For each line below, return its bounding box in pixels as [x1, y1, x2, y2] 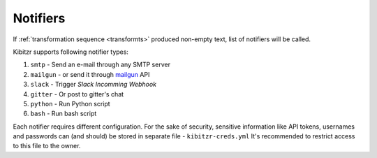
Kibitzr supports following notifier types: [13, 48, 129, 56]
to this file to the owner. [13, 142, 81, 150]
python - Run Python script [30, 99, 111, 108]
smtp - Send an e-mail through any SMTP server [30, 60, 171, 69]
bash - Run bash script [30, 109, 97, 118]
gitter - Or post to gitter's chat [30, 89, 124, 98]
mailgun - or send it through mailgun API [30, 70, 150, 78]
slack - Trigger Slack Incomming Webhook [30, 80, 157, 89]
